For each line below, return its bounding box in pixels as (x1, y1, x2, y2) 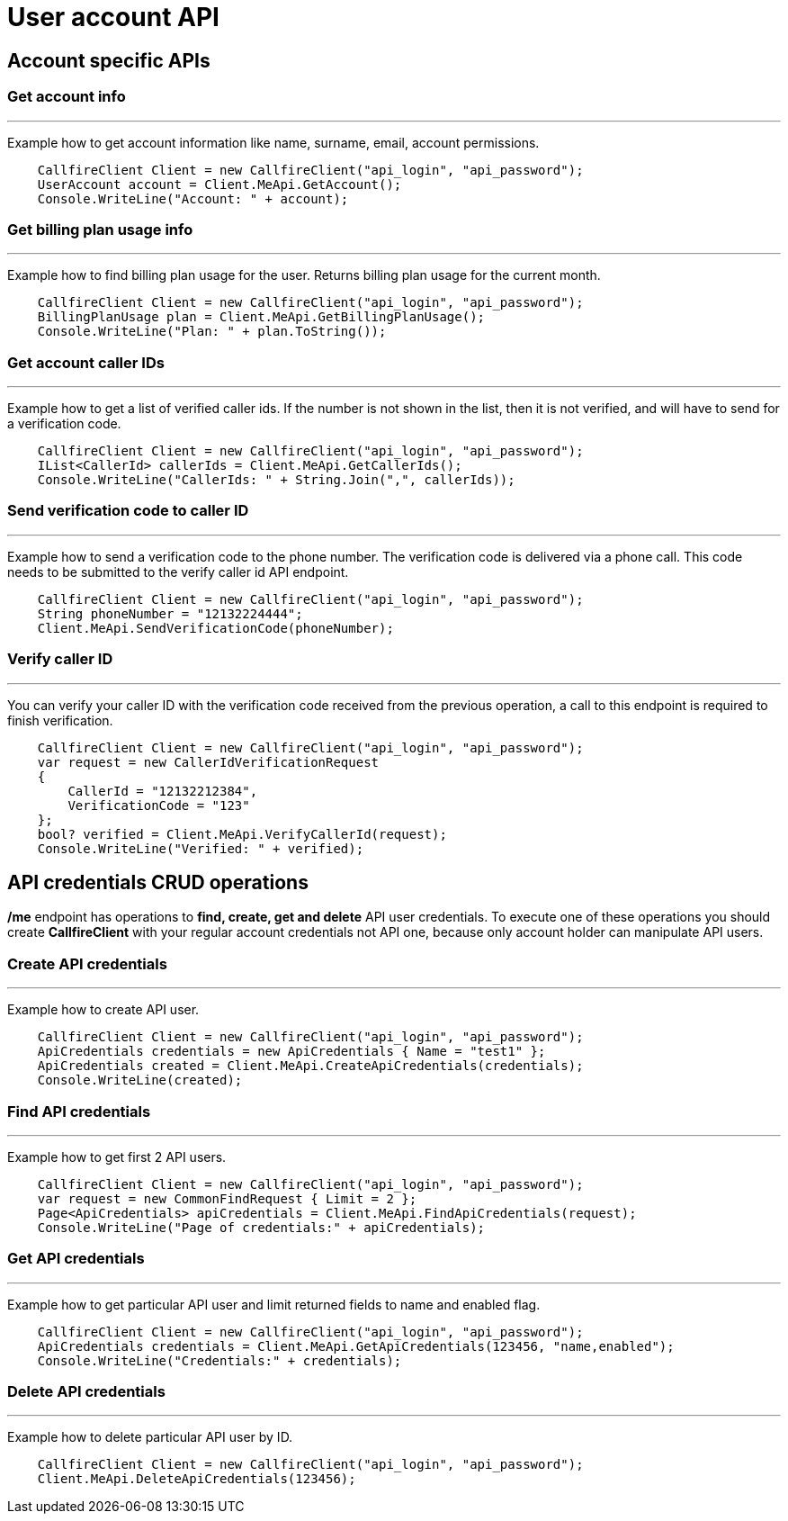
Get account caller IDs (7, 353, 165, 372)
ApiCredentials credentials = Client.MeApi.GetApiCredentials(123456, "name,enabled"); (37, 1338, 675, 1354)
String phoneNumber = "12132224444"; (37, 606, 303, 621)
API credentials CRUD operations (7, 870, 309, 894)
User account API (7, 2, 219, 32)
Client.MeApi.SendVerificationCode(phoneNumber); (37, 620, 394, 635)
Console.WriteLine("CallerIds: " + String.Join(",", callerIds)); (37, 472, 515, 488)
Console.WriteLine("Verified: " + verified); (37, 841, 364, 856)
